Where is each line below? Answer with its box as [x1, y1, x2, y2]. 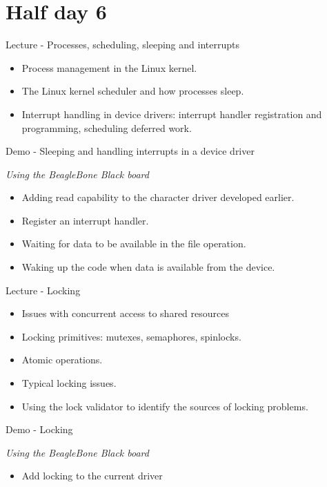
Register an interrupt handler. [21, 213, 149, 227]
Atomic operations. [21, 352, 103, 367]
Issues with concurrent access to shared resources [21, 306, 229, 321]
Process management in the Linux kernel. [21, 60, 197, 75]
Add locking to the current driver [21, 468, 163, 483]
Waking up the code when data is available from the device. [21, 260, 275, 274]
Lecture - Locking [6, 283, 81, 297]
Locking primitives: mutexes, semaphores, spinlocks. [21, 329, 241, 343]
